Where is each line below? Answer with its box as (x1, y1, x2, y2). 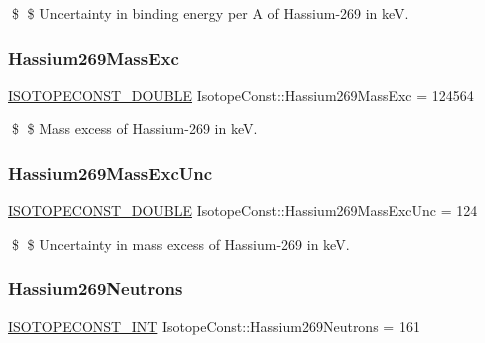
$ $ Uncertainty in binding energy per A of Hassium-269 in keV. (11, 3, 409, 23)
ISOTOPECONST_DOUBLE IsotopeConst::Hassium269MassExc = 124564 (8, 84, 474, 105)
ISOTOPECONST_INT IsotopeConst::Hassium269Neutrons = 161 (8, 315, 420, 336)
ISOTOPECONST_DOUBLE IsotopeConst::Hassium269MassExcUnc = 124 (8, 200, 478, 221)
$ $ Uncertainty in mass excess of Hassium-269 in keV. (11, 233, 350, 254)
